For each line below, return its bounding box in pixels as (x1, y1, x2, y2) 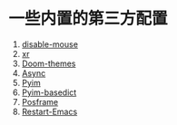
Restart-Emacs (21, 106, 78, 117)
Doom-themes (21, 58, 76, 69)
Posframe (21, 96, 59, 107)
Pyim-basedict (21, 87, 77, 98)
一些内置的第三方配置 (8, 8, 169, 29)
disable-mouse (21, 38, 79, 50)
